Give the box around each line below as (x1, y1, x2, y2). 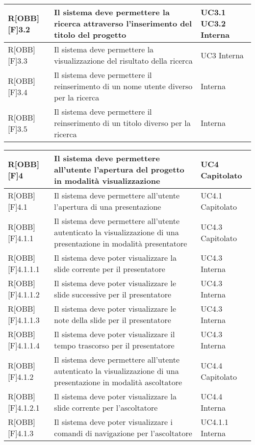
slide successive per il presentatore (54, 289, 172, 300)
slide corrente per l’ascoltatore (54, 402, 158, 413)
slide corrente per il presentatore (54, 263, 165, 274)
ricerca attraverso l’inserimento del (54, 18, 192, 29)
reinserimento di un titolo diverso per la (54, 117, 191, 128)
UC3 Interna (201, 49, 244, 61)
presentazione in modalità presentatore (54, 238, 187, 249)
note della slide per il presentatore (54, 314, 171, 325)
